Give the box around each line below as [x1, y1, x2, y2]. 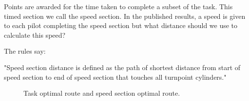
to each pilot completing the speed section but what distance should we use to [4, 20, 238, 30]
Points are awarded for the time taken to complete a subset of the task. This [4, 1, 233, 11]
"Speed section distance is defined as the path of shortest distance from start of [4, 62, 241, 72]
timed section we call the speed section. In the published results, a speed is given [4, 11, 246, 21]
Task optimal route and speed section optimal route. [23, 88, 180, 98]
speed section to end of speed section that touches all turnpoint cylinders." [4, 72, 227, 82]
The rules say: [4, 46, 46, 56]
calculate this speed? [4, 29, 66, 40]
